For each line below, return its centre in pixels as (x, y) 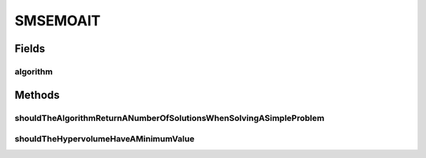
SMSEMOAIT (58, 21)
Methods (37, 95)
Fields (30, 49)
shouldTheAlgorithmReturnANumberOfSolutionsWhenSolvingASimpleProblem (170, 118)
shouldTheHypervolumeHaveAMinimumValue (105, 139)
